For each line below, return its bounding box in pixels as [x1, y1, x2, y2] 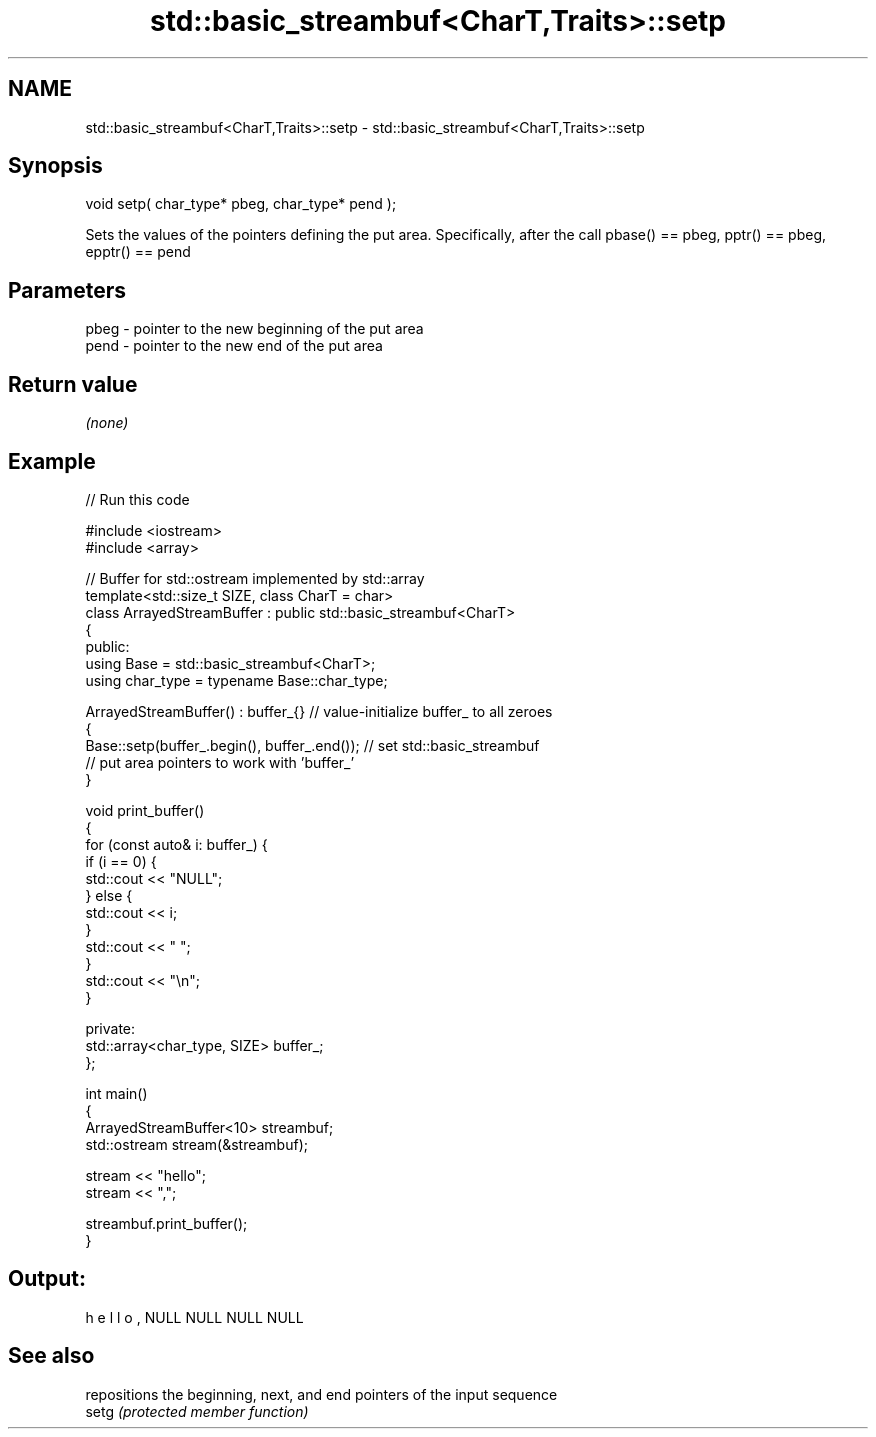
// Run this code [85, 490, 190, 508]
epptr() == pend [85, 243, 191, 261]
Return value [8, 371, 138, 397]
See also [8, 1343, 95, 1369]
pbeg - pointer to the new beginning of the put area [85, 320, 424, 338]
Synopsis [8, 153, 103, 179]
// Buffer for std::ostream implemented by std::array [85, 569, 425, 587]
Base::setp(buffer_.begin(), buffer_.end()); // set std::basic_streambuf [85, 736, 540, 754]
